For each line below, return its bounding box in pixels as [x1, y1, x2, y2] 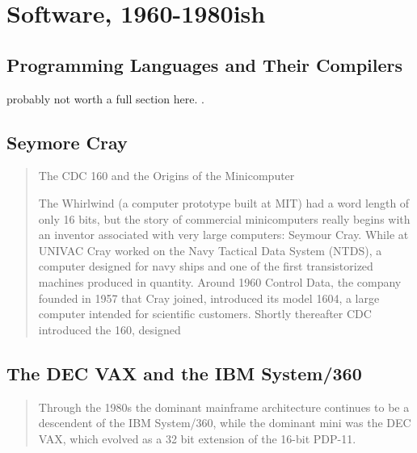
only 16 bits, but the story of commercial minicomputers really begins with [38, 210, 411, 227]
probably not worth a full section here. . [6, 90, 204, 107]
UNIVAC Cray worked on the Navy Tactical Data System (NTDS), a [38, 241, 382, 258]
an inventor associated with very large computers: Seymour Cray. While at [38, 226, 409, 243]
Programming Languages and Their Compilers [6, 52, 403, 77]
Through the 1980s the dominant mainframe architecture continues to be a [38, 398, 410, 415]
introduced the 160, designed [38, 321, 181, 338]
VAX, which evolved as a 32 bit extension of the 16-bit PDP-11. [38, 430, 356, 447]
